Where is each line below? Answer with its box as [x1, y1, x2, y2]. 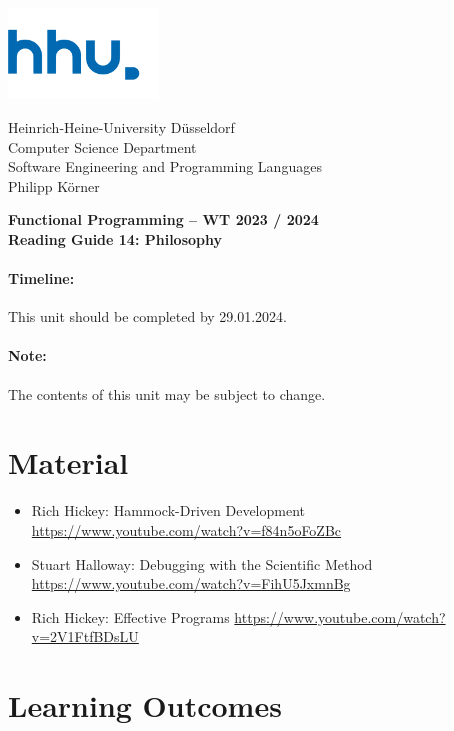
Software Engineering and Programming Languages [8, 156, 322, 177]
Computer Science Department [8, 136, 197, 157]
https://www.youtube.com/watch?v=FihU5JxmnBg [31, 573, 351, 594]
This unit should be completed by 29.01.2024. [8, 306, 288, 327]
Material [8, 442, 129, 483]
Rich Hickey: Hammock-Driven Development [31, 500, 305, 521]
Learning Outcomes [8, 685, 282, 726]
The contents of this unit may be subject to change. [8, 383, 326, 404]
